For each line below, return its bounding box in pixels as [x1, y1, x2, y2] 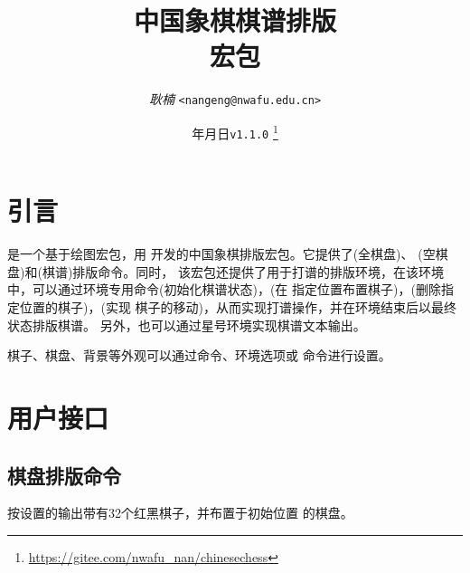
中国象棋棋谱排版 [133, 2, 336, 39]
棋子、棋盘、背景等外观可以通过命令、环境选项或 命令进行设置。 [7, 346, 391, 365]
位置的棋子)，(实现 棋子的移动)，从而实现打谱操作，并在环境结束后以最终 [19, 298, 456, 316]
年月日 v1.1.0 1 [192, 120, 278, 142]
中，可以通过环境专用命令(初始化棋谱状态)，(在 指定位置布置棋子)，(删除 [7, 280, 441, 299]
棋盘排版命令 [7, 461, 121, 489]
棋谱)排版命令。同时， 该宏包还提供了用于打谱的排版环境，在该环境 [42, 262, 444, 281]
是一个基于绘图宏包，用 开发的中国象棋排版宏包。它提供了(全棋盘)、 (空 [7, 244, 436, 263]
